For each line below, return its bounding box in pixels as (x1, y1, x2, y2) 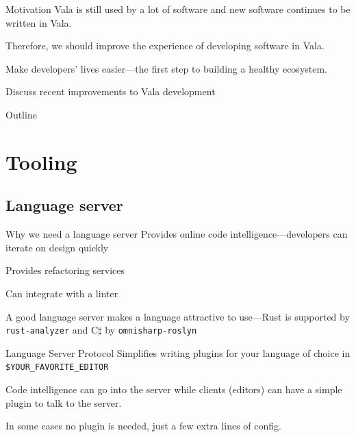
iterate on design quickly (5, 240, 109, 254)
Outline (5, 107, 37, 121)
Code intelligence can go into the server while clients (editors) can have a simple (5, 382, 342, 397)
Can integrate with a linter (5, 286, 118, 300)
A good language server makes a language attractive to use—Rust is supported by (5, 309, 350, 323)
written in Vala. (5, 15, 72, 29)
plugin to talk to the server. (5, 395, 122, 410)
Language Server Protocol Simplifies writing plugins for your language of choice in (5, 345, 351, 360)
